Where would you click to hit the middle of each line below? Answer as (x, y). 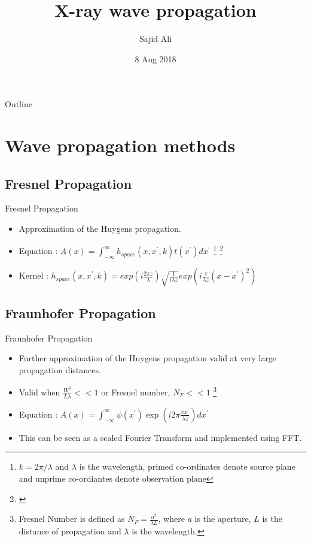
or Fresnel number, (136, 392)
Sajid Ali (155, 39)
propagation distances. (60, 369)
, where (171, 519)
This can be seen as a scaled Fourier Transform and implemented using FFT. (160, 437)
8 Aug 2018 (155, 58)
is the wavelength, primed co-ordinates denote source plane (187, 466)
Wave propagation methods (120, 145)
